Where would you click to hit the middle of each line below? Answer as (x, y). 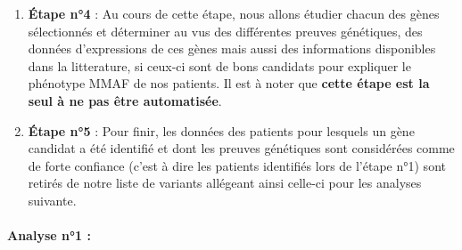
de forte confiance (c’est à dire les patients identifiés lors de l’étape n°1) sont (237, 165)
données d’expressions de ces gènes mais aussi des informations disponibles (232, 48)
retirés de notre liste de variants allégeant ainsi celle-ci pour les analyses (225, 183)
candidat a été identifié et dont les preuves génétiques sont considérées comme (241, 148)
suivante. (52, 200)
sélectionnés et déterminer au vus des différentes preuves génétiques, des (225, 31)
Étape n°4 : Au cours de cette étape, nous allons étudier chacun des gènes (234, 13)
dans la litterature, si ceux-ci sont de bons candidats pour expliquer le (219, 65)
